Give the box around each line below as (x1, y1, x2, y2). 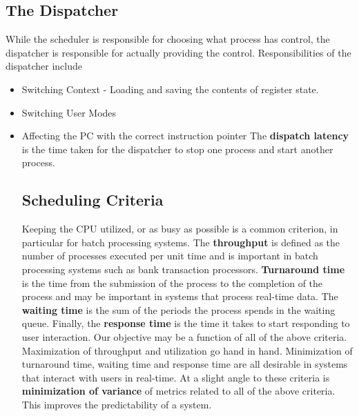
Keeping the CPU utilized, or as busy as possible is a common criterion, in (21, 221, 338, 236)
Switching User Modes (21, 105, 117, 119)
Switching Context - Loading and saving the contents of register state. (21, 81, 319, 96)
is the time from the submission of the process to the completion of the (21, 275, 323, 290)
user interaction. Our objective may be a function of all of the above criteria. (21, 329, 347, 344)
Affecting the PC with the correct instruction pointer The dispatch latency (21, 128, 349, 143)
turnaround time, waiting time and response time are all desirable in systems (21, 357, 348, 371)
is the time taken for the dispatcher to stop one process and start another (21, 141, 333, 156)
